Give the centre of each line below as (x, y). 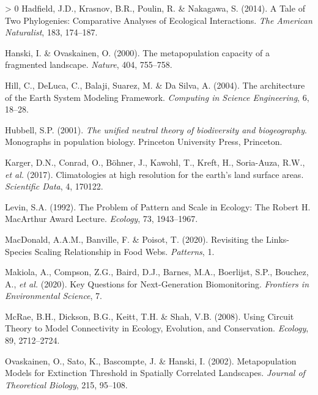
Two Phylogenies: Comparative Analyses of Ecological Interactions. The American (159, 20)
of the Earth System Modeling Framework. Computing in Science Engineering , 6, (157, 97)
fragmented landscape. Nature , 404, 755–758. (89, 65)
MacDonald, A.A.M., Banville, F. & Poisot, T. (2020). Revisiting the (134, 239)
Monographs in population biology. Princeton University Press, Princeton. (144, 142)
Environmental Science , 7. (54, 296)
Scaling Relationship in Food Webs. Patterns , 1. (124, 251)
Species (19, 251)
